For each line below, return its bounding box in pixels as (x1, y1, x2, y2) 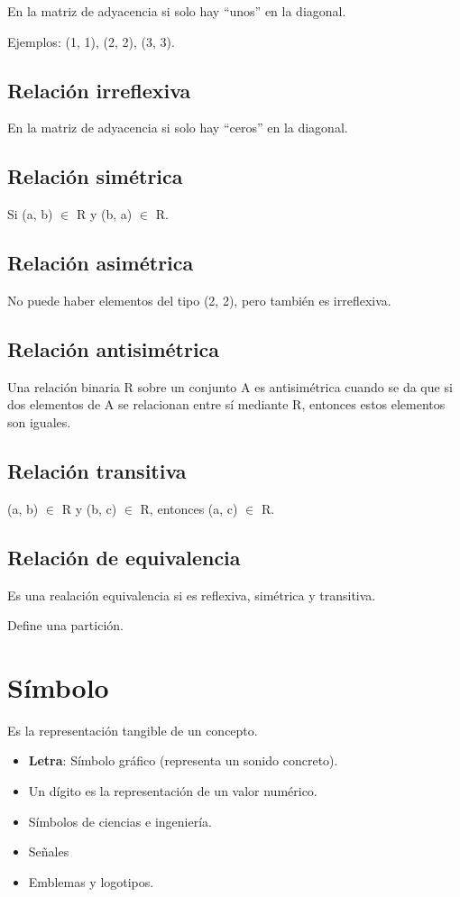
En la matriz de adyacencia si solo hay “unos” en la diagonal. (7, 2, 346, 20)
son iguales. (7, 412, 71, 431)
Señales (28, 842, 69, 861)
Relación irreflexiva (7, 76, 191, 104)
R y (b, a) (76, 205, 133, 224)
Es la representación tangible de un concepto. (7, 720, 258, 739)
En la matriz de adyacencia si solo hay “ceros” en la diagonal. (7, 118, 348, 137)
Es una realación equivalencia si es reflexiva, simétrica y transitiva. (7, 585, 376, 604)
